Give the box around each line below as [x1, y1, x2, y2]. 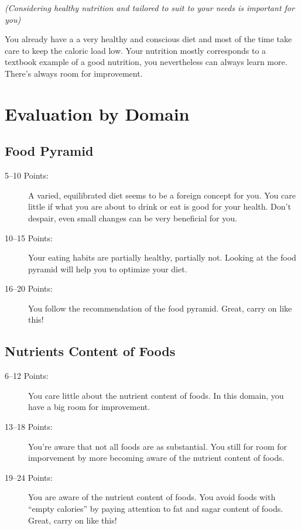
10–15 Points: [5, 231, 53, 244]
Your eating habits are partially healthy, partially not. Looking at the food [28, 251, 296, 264]
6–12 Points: [5, 370, 49, 382]
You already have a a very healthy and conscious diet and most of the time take [5, 33, 292, 45]
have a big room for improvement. [28, 401, 150, 413]
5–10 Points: [5, 169, 49, 182]
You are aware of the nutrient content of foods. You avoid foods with [28, 491, 276, 503]
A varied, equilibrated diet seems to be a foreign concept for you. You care [28, 189, 296, 201]
